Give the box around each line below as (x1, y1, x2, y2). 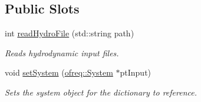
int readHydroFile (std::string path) (5, 27, 134, 39)
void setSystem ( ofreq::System (5, 66, 113, 79)
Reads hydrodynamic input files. (5, 46, 119, 59)
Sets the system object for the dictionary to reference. (5, 86, 197, 98)
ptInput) (120, 66, 151, 79)
